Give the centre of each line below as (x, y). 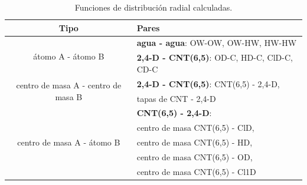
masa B (69, 96)
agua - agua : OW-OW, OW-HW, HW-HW (217, 43)
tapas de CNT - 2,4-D (176, 98)
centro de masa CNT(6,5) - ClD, (195, 128)
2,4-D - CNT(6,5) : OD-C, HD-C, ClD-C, (215, 57)
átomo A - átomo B (69, 56)
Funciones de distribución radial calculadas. (153, 7)
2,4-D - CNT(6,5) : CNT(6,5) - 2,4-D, (208, 83)
